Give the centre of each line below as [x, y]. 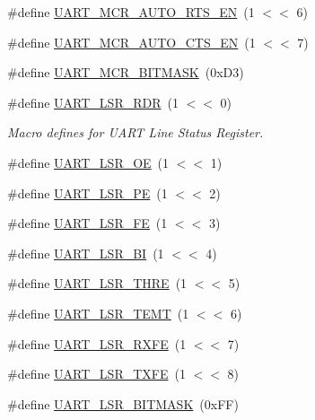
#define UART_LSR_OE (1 [88, 162]
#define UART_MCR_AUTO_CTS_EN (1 [131, 42]
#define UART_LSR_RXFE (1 [97, 343]
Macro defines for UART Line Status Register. [136, 132]
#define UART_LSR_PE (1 [87, 192]
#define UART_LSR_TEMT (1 [98, 313]
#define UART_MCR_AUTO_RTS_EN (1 [131, 12]
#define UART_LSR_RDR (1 [93, 102]
